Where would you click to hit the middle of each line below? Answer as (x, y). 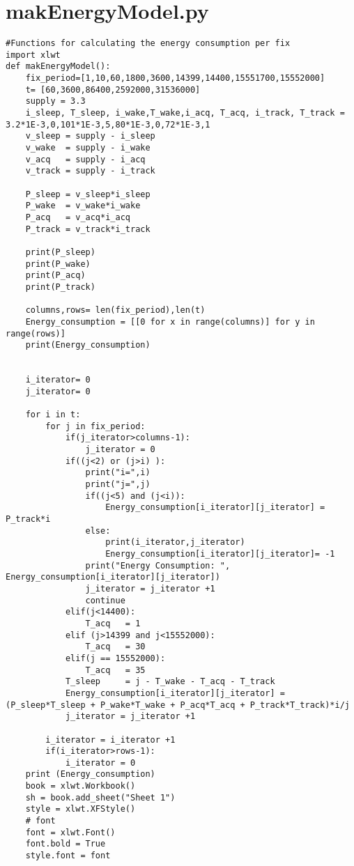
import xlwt (33, 55)
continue (105, 600)
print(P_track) (60, 287)
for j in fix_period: (95, 426)
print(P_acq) (55, 276)
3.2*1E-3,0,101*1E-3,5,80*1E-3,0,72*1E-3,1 (108, 124)
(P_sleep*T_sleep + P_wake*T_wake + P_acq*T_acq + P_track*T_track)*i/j (178, 705)
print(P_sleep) (60, 252)
